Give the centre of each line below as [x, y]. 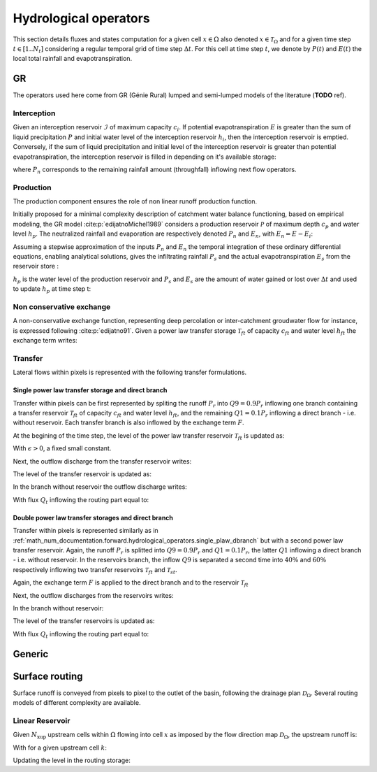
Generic [31, 654]
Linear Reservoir [42, 720]
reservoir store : [36, 266]
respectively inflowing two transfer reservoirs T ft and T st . [95, 570]
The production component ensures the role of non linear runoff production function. [135, 201]
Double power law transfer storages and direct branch [93, 517]
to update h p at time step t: [52, 289]
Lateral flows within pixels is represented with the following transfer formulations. [130, 372]
